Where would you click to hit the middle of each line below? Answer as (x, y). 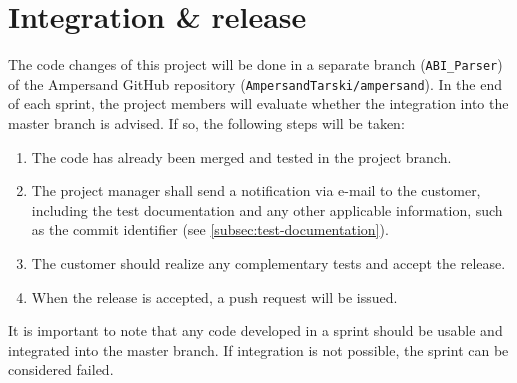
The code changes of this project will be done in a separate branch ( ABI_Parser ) (255, 64)
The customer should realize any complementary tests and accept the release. (268, 263)
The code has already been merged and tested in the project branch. (241, 156)
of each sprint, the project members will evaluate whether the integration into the (258, 103)
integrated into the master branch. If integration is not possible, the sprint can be (258, 349)
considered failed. (61, 369)
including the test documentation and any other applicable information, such (267, 209)
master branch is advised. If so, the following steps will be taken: (206, 123)
